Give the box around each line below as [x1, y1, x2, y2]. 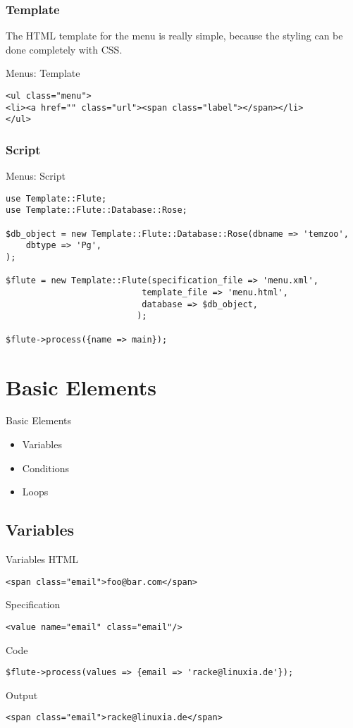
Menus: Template [6, 66, 80, 80]
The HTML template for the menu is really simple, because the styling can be [6, 28, 343, 43]
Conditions [22, 460, 70, 475]
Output [6, 687, 38, 702]
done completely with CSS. [6, 42, 123, 56]
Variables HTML [6, 552, 78, 567]
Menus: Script [6, 168, 66, 183]
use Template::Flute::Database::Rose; [6, 205, 187, 216]
